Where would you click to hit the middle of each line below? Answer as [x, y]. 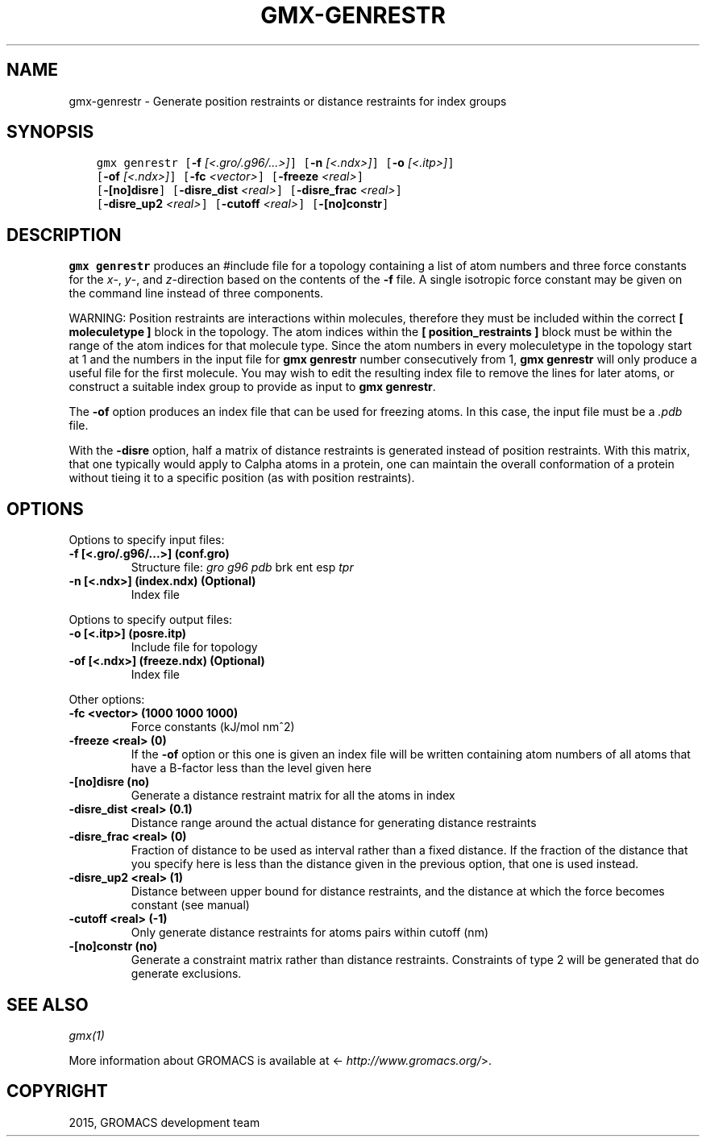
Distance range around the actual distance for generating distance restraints [334, 823]
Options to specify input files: [147, 540]
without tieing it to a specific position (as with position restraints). [242, 478]
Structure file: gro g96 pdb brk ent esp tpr [242, 567]
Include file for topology [194, 647]
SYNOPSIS [50, 132]
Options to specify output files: [151, 620]
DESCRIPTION [64, 235]
